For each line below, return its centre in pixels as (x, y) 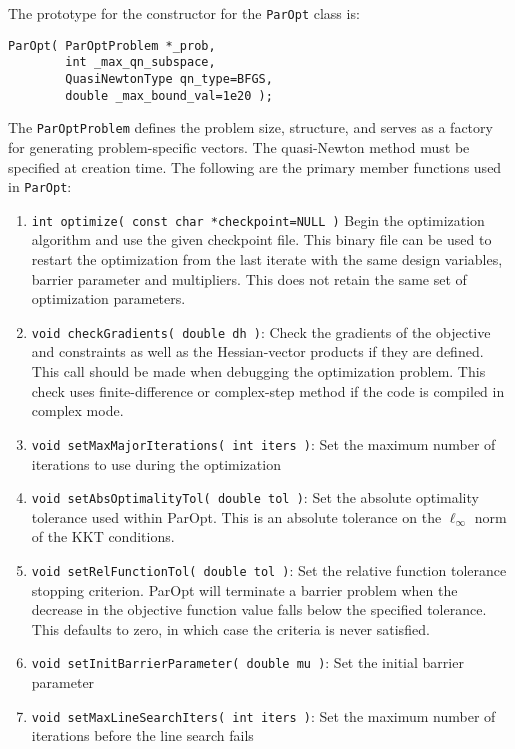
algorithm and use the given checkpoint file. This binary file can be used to (261, 239)
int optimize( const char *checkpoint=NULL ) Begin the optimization (258, 219)
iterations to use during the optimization (156, 463)
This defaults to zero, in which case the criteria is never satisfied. (230, 628)
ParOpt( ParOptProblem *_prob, (112, 45)
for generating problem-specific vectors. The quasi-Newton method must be (239, 146)
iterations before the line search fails (142, 735)
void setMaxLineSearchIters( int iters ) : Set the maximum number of (263, 715)
